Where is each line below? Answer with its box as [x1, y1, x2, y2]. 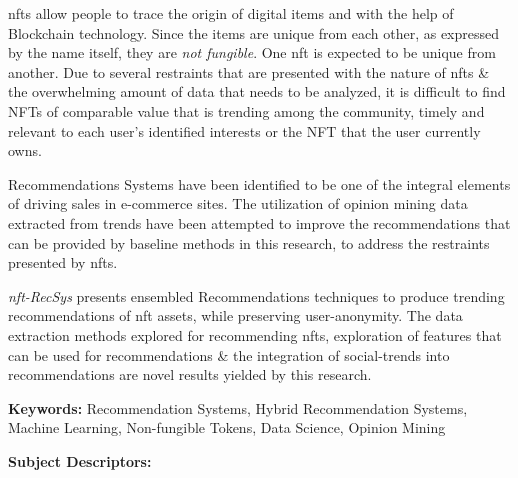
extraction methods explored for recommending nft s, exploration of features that [8, 324, 502, 345]
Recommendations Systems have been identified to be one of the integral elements [8, 173, 511, 194]
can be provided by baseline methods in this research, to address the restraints [8, 232, 490, 253]
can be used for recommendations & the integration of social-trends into [8, 344, 450, 365]
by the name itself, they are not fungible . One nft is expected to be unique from [8, 42, 496, 63]
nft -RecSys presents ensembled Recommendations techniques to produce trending [8, 285, 505, 306]
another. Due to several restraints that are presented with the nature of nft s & [8, 61, 490, 82]
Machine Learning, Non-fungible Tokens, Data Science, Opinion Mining [8, 417, 446, 438]
